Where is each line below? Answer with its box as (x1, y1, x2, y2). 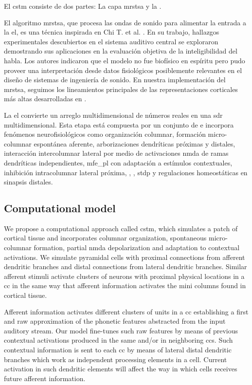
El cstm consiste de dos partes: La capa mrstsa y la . (4, 1, 162, 11)
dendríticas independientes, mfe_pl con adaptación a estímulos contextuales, (4, 157, 233, 167)
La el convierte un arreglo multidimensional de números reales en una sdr (4, 110, 223, 120)
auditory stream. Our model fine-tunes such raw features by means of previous (4, 325, 238, 335)
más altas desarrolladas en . (4, 93, 87, 104)
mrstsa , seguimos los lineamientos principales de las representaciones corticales (4, 84, 238, 94)
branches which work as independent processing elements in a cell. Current (4, 354, 227, 364)
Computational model (4, 201, 116, 216)
